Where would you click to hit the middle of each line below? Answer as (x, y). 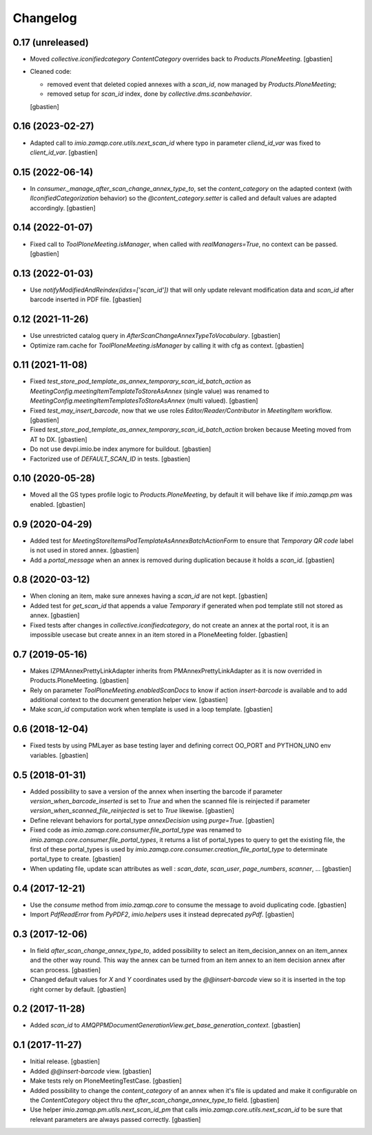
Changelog (45, 18)
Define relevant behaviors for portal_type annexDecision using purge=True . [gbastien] (152, 820)
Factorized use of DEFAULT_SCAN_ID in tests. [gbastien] (110, 459)
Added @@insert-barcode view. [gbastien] (91, 1071)
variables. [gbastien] (59, 755)
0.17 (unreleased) (51, 42)
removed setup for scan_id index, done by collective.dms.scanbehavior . (150, 94)
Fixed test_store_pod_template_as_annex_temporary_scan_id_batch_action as (141, 381)
